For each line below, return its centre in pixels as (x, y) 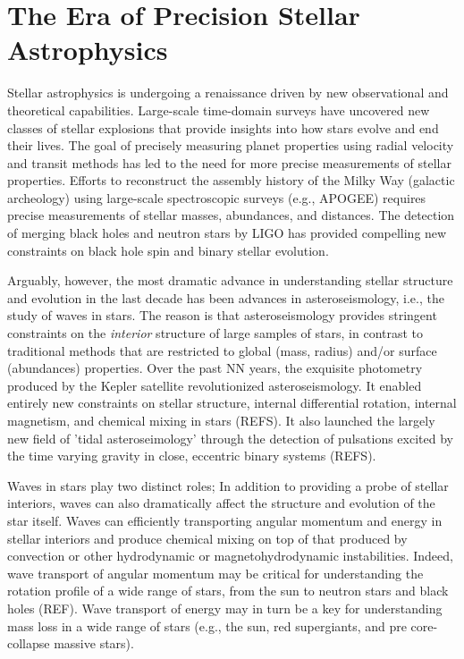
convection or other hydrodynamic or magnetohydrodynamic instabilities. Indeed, (230, 556)
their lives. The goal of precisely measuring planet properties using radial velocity (231, 145)
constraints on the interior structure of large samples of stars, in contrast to (215, 333)
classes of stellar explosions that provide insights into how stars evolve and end (223, 127)
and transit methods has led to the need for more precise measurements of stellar (229, 162)
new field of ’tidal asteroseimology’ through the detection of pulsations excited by (230, 438)
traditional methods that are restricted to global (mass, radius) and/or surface (222, 350)
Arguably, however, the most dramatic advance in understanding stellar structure (230, 280)
